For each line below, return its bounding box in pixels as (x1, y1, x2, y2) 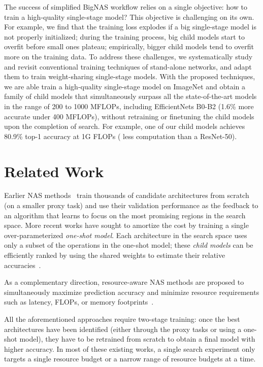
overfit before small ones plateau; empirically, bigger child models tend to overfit (4, 41, 254, 52)
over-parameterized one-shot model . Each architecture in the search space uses (4, 229, 247, 240)
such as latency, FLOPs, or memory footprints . (4, 296, 154, 307)
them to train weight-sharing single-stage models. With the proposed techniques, (4, 71, 255, 82)
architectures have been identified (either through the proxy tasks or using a (4, 323, 242, 334)
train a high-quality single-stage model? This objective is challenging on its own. (4, 11, 254, 22)
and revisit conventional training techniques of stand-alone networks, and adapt (4, 61, 252, 72)
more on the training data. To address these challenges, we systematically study (4, 51, 253, 61)
